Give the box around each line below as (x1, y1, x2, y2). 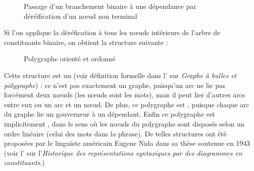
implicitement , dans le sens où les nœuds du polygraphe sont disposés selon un (4, 118, 245, 128)
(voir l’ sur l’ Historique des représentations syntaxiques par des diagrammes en (4, 147, 243, 158)
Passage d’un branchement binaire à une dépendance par (24, 1, 197, 11)
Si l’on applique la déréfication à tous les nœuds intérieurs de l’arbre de (4, 27, 220, 38)
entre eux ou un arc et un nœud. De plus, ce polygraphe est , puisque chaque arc (4, 99, 250, 109)
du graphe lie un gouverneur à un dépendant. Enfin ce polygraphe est (4, 109, 215, 119)
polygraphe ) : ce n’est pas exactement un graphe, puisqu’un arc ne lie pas (4, 80, 225, 90)
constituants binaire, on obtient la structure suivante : (4, 37, 168, 47)
